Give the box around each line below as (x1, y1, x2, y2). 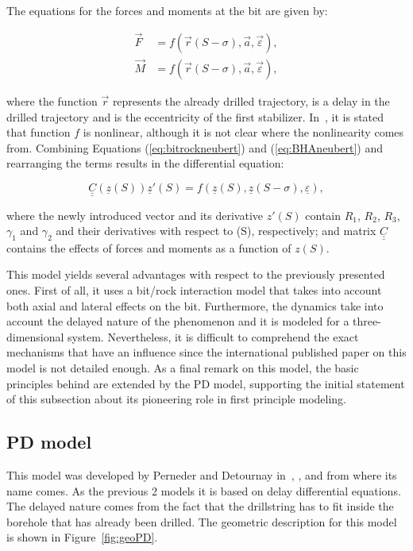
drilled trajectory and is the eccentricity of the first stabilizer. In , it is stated (6, 108, 384, 125)
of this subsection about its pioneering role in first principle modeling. (6, 391, 346, 407)
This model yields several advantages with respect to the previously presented (6, 266, 385, 283)
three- (353, 313, 381, 329)
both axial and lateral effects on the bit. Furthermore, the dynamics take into (6, 297, 384, 314)
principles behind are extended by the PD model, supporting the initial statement (6, 375, 405, 391)
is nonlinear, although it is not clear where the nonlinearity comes (83, 124, 404, 141)
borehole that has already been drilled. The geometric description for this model (6, 513, 397, 530)
